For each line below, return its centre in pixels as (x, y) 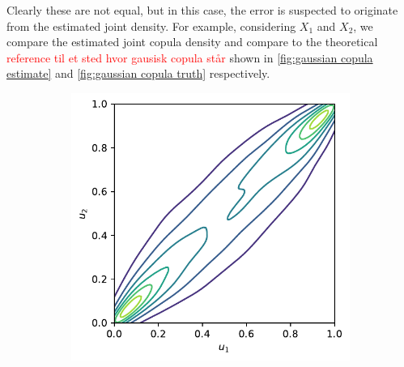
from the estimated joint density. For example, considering (151, 26)
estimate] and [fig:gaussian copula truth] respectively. (138, 73)
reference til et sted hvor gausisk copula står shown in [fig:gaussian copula (190, 57)
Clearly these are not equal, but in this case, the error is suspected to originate (202, 10)
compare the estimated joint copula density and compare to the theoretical (192, 42)
